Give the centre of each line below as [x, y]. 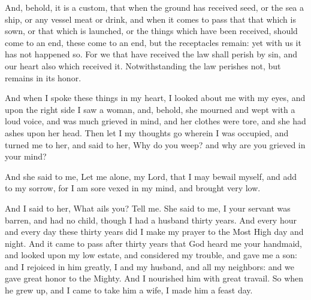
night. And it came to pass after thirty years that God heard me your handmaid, [153, 243]
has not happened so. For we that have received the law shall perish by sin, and [151, 54]
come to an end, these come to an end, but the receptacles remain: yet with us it [153, 42]
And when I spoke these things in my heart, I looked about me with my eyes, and [155, 98]
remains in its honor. [43, 77]
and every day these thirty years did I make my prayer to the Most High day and [154, 232]
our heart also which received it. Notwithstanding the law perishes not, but [143, 65]
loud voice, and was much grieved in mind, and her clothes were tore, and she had [155, 121]
